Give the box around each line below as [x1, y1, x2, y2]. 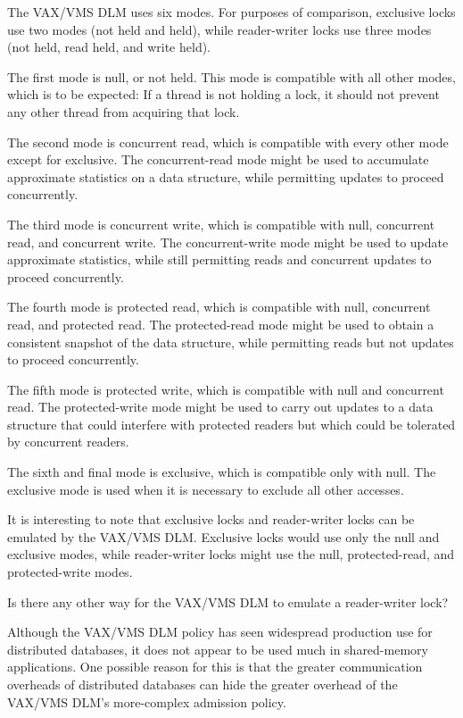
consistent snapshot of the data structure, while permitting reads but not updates [7, 332, 454, 351]
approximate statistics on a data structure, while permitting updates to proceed [7, 167, 444, 186]
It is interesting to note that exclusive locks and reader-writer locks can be [7, 510, 415, 529]
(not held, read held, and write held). [7, 38, 211, 56]
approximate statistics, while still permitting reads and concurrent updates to [7, 250, 432, 269]
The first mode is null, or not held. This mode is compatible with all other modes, [7, 67, 456, 86]
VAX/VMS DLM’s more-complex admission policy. [7, 692, 286, 711]
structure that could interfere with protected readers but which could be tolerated [7, 414, 456, 433]
